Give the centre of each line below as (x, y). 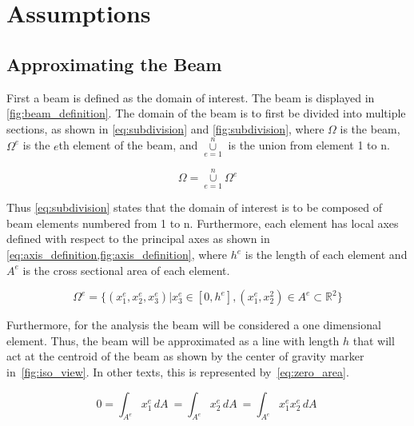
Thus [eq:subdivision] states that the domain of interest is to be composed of (195, 207)
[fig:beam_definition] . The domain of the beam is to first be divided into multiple (206, 113)
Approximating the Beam (114, 64)
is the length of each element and (326, 255)
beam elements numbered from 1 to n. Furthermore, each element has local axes (203, 223)
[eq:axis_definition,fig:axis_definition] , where (117, 255)
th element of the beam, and (128, 145)
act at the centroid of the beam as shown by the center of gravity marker (185, 356)
